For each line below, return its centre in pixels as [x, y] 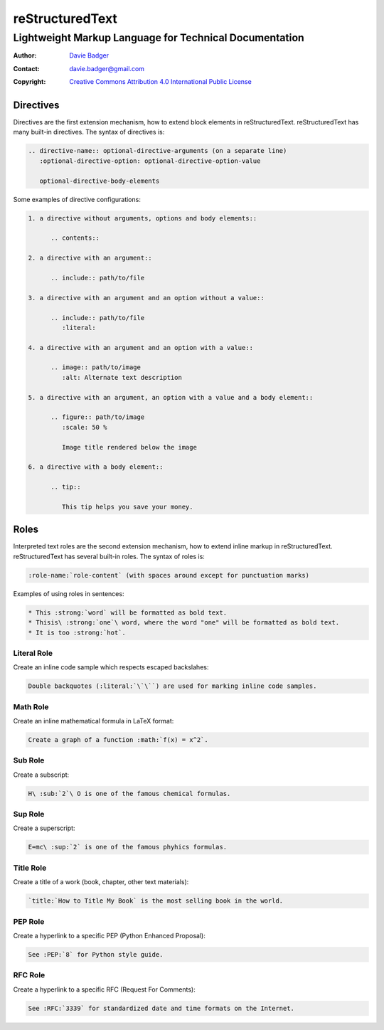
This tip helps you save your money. [127, 506]
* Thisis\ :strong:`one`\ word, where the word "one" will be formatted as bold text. [184, 623]
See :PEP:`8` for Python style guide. [96, 954]
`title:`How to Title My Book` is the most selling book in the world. [156, 901]
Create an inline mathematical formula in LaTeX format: [94, 721]
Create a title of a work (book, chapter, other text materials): [101, 882]
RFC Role [29, 975]
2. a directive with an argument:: [90, 258]
